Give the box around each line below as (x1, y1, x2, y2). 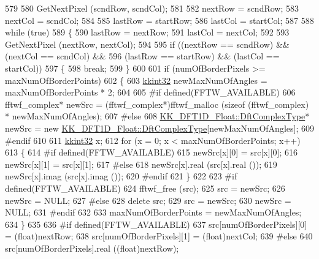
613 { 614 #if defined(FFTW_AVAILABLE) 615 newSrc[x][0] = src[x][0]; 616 (5, 146, 298, 159)
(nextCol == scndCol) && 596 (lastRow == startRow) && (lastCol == (5, 50, 280, 62)
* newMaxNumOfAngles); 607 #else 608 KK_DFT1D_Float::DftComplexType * (5, 110, 310, 122)
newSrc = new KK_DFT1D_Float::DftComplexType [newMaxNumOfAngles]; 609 (5, 121, 314, 134)
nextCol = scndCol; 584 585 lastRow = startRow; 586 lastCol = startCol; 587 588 (5, 13, 314, 26)
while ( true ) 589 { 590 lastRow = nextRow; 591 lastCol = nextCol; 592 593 (5, 26, 290, 39)
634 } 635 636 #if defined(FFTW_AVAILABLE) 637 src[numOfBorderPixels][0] (5, 217, 307, 230)
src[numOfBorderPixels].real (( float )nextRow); (5, 241, 179, 254)
